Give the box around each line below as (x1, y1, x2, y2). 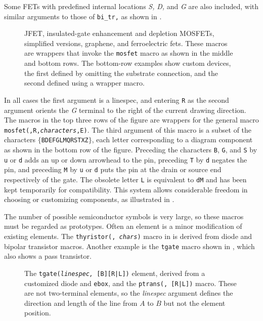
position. (24, 307, 51, 318)
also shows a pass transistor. (4, 251, 92, 261)
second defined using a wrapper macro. (24, 77, 145, 88)
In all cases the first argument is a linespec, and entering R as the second (4, 94, 229, 105)
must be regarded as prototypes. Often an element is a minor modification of (4, 221, 242, 231)
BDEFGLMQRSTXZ (41, 137, 89, 144)
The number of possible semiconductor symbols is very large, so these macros (4, 211, 244, 221)
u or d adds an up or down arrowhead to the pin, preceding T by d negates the (4, 154, 247, 165)
